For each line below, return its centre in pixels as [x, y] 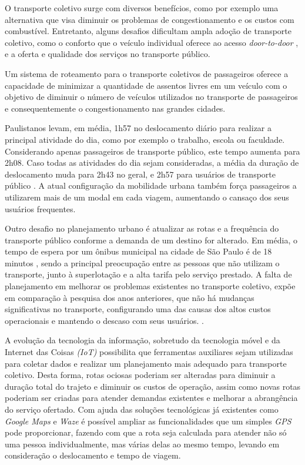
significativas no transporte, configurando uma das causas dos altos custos [138, 309]
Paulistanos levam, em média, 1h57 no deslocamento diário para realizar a [138, 128]
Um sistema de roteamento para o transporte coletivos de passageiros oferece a [147, 73]
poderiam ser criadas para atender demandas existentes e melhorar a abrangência [151, 398]
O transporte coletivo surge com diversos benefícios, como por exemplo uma [142, 8]
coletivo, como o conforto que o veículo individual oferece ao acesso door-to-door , [152, 42]
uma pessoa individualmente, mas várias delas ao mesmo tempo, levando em [142, 444]
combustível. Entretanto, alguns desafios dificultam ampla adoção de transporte [148, 31]
